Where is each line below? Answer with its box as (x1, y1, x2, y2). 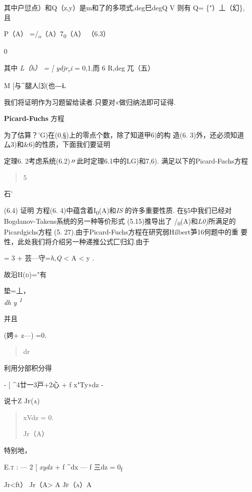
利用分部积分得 (4, 363, 52, 373)
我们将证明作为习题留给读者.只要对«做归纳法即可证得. (4, 96, 176, 107)
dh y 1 (4, 296, 22, 307)
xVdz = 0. (23, 412, 54, 422)
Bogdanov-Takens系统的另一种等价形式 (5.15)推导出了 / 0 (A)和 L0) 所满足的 (4, 215, 236, 227)
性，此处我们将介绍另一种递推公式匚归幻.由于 (4, 236, 149, 246)
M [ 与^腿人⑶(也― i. (4, 80, 66, 91)
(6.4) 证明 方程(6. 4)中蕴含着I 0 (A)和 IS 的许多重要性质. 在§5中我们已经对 (4, 205, 232, 216)
